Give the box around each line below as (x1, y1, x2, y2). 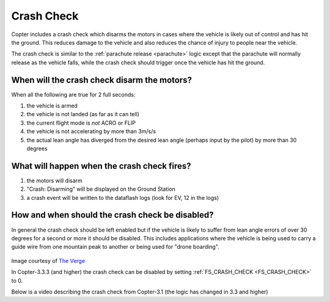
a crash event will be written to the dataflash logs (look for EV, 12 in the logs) (26, 194, 219, 201)
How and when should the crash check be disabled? (11, 210, 214, 220)
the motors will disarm (26, 177, 82, 184)
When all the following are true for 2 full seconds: (11, 90, 136, 98)
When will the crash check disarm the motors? (11, 75, 193, 85)
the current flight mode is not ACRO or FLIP (26, 119, 136, 127)
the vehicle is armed (26, 102, 78, 109)
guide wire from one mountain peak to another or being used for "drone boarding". (11, 243, 219, 251)
